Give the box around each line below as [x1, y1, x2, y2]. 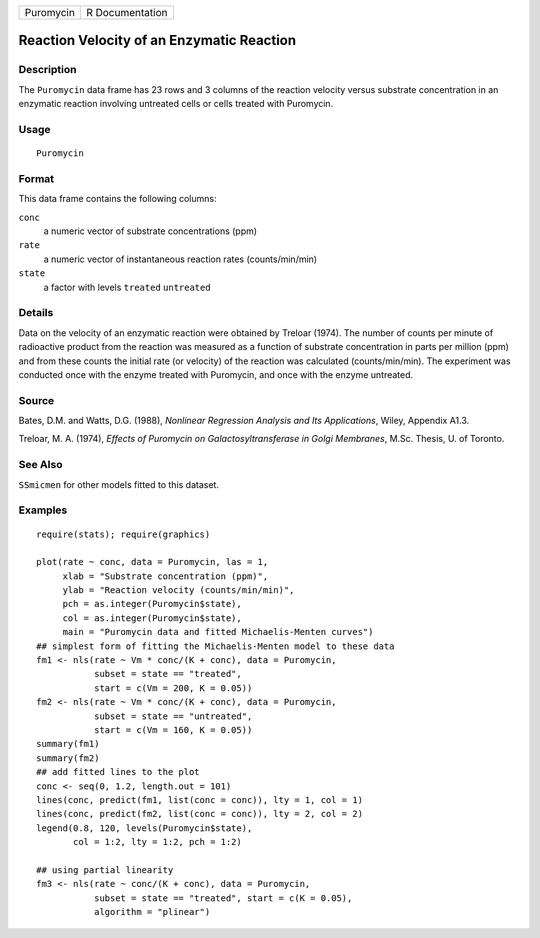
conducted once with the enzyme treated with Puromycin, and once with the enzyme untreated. [18, 368, 414, 380]
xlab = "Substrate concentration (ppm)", [62, 570, 269, 582]
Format [18, 171, 55, 185]
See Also [18, 458, 63, 472]
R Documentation [86, 6, 168, 19]
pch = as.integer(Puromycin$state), [62, 598, 242, 610]
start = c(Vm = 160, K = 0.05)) [93, 725, 253, 735]
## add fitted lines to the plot [36, 766, 200, 778]
